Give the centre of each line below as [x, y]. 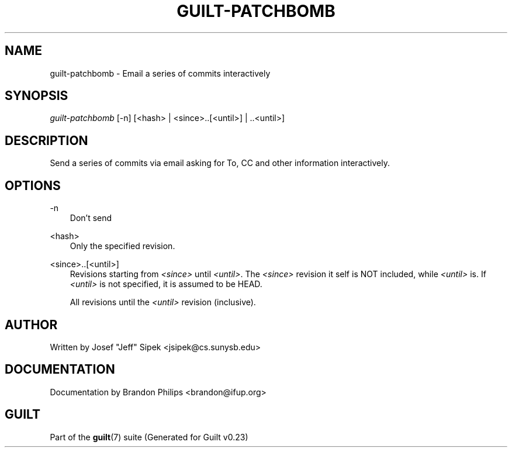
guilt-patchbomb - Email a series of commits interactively [160, 73]
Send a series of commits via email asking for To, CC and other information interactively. [220, 163]
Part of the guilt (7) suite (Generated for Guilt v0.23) [149, 437]
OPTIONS [33, 185]
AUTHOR [31, 325]
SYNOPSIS [37, 96]
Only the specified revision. [122, 246]
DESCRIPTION [46, 140]
